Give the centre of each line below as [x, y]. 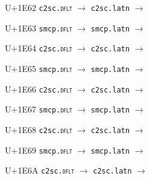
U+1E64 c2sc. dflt [39, 48]
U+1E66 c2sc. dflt [39, 89]
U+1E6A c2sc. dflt [40, 170]
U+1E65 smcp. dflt [39, 68]
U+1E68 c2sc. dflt [39, 129]
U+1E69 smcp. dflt [39, 150]
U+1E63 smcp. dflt [39, 28]
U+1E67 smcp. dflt [39, 109]
